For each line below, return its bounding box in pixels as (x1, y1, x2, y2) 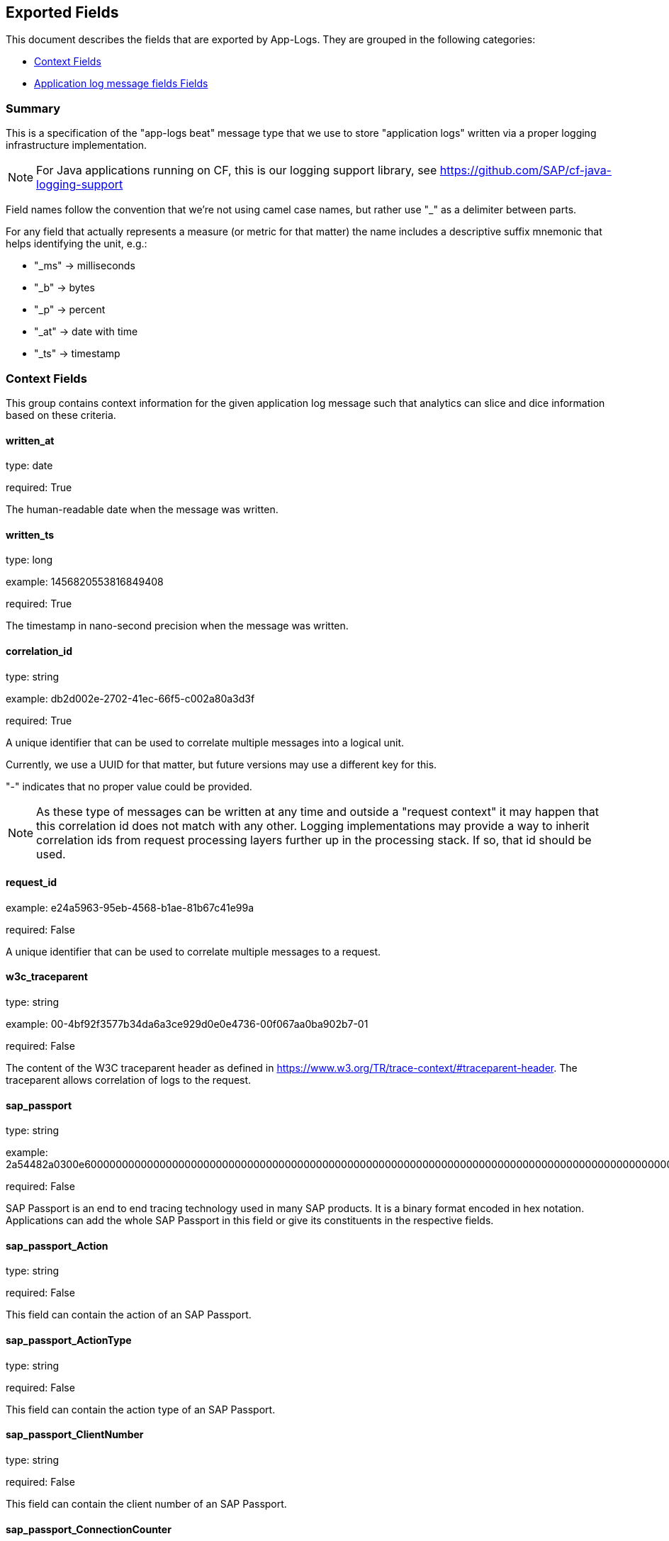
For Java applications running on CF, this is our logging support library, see (36, 163, 437, 178)
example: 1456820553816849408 (6, 576, 164, 588)
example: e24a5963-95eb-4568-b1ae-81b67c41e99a (6, 901, 254, 914)
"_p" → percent (34, 303, 106, 316)
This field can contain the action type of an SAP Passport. (6, 1403, 276, 1416)
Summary (6, 101, 61, 116)
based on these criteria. (6, 408, 116, 421)
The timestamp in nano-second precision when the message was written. (6, 620, 349, 632)
